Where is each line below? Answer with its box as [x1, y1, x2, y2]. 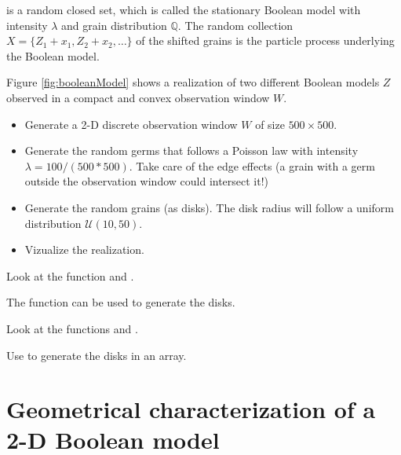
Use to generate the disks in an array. [6, 347, 187, 363]
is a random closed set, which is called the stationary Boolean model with [6, 2, 361, 17]
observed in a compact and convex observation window [6, 89, 270, 105]
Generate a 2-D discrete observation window [24, 116, 238, 132]
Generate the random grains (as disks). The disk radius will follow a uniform [24, 199, 394, 215]
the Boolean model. [6, 47, 100, 64]
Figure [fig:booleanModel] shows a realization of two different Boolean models [6, 74, 380, 90]
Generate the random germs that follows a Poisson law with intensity [24, 142, 359, 159]
